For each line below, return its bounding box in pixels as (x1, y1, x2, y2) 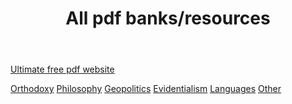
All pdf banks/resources (65, 7, 271, 30)
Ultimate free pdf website (10, 63, 115, 76)
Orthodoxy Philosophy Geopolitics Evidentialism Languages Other (10, 83, 282, 95)
